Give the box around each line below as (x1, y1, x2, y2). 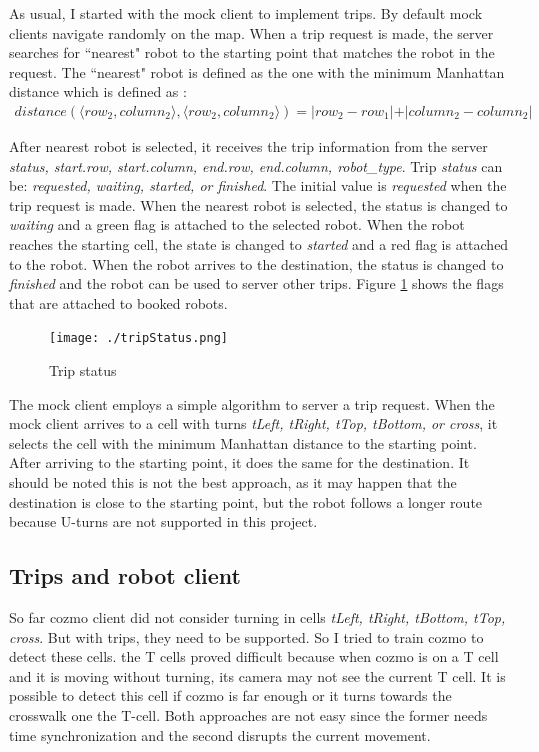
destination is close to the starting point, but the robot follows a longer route (9, 491, 483, 512)
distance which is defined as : (9, 81, 187, 102)
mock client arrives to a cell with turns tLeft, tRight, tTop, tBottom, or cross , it (9, 413, 498, 434)
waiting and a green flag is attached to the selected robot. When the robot (9, 214, 465, 235)
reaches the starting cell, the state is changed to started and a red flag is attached (9, 233, 509, 254)
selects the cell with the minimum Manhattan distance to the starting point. (9, 432, 477, 453)
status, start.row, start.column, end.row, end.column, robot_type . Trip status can (9, 155, 503, 176)
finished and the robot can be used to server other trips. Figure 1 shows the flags (9, 273, 504, 294)
